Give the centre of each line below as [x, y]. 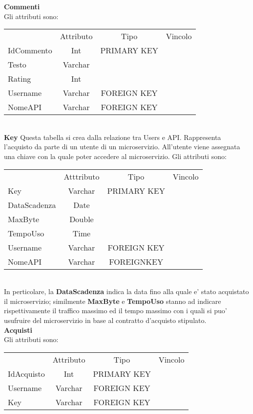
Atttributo [82, 176]
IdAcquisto [26, 373]
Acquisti [18, 330]
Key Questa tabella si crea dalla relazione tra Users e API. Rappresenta [113, 137]
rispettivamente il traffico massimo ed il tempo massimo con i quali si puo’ [116, 310]
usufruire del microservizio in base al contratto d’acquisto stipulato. [105, 320]
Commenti [22, 6]
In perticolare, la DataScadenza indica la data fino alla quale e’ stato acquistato [126, 291]
